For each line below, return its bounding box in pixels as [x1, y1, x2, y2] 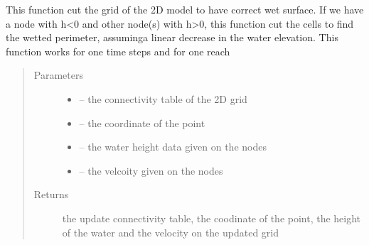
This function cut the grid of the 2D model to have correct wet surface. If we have [6, 2, 364, 16]
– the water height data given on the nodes [79, 139, 267, 154]
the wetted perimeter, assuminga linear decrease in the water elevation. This [6, 30, 338, 45]
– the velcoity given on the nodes [79, 163, 223, 178]
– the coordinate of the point [79, 115, 205, 130]
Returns [33, 187, 69, 202]
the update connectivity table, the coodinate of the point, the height [62, 210, 361, 225]
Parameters [33, 67, 83, 82]
